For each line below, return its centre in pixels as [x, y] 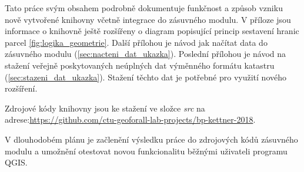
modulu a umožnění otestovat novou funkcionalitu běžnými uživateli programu [146, 151]
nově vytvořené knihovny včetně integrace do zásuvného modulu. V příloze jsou [148, 19]
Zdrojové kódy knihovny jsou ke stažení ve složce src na [105, 108]
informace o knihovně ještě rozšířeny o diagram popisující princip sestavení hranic [152, 31]
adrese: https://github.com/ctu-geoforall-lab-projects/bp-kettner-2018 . [130, 119]
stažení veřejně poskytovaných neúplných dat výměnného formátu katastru [140, 65]
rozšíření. [21, 88]
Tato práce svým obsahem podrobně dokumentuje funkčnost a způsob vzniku [144, 8]
